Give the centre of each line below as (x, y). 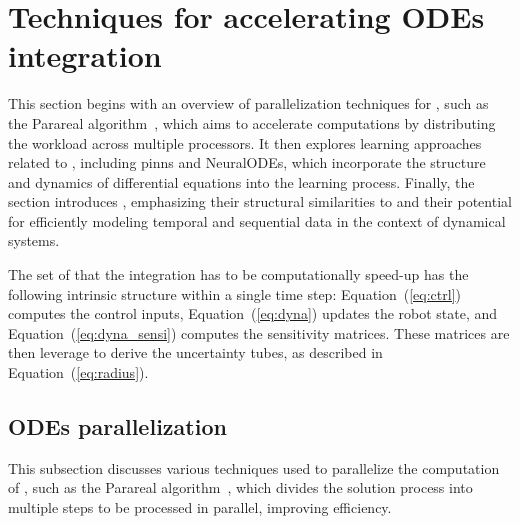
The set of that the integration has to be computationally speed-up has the (238, 274)
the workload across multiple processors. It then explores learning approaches (245, 142)
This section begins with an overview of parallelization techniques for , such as (248, 103)
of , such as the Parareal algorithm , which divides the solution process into (240, 487)
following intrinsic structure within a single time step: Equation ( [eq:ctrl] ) (234, 293)
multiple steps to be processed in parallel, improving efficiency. (200, 507)
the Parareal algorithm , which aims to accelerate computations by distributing (252, 122)
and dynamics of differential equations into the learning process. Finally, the (241, 181)
